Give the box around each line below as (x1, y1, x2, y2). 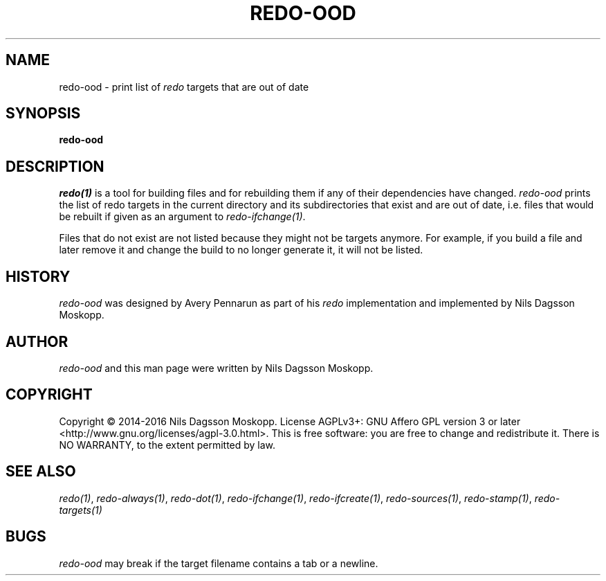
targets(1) (59, 503, 102, 516)
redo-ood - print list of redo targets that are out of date (59, 80, 309, 93)
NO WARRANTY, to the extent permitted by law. (59, 438, 276, 451)
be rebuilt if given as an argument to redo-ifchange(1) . (59, 211, 306, 223)
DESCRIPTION (6, 157, 104, 175)
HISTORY (6, 267, 71, 285)
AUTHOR (6, 332, 68, 350)
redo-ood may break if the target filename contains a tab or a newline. (59, 557, 378, 569)
